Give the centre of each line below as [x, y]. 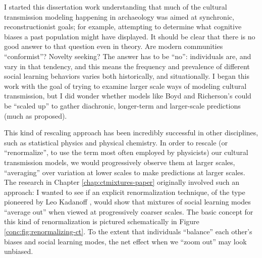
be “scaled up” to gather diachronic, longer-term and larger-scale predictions [122, 105]
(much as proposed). [36, 115]
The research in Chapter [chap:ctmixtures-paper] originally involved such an [122, 182]
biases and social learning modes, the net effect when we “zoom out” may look [125, 241]
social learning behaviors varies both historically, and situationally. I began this [127, 76]
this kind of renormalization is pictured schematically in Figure [102, 221]
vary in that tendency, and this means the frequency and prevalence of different [127, 66]
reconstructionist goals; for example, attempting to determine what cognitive [123, 27]
